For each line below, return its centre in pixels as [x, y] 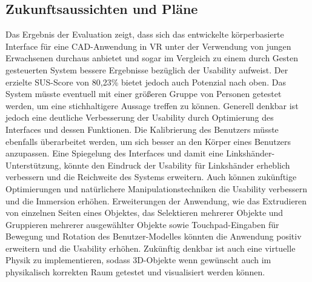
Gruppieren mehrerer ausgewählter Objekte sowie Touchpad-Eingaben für [142, 224]
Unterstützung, [33, 165]
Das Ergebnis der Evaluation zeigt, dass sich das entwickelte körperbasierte [145, 34]
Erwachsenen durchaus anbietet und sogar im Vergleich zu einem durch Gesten [152, 58]
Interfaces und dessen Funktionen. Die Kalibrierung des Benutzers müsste [142, 129]
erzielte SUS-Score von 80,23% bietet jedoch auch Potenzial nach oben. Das [146, 82]
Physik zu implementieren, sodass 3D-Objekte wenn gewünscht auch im [138, 260]
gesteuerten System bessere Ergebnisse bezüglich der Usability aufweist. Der [147, 69]
